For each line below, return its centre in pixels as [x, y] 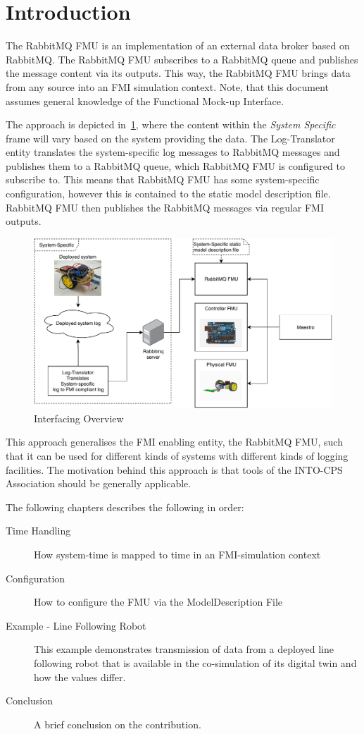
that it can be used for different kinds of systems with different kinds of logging [177, 456]
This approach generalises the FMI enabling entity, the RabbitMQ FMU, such [174, 442]
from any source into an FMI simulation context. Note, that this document [168, 86]
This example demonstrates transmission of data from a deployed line [184, 649]
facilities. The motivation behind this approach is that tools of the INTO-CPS [174, 469]
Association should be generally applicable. [99, 483]
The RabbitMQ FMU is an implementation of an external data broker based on [178, 45]
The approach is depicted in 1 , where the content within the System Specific [171, 124]
